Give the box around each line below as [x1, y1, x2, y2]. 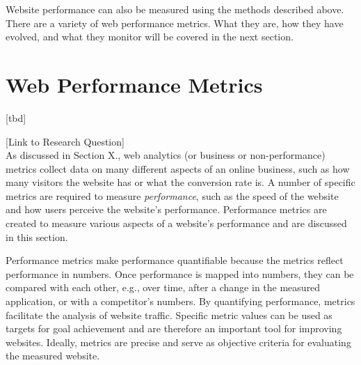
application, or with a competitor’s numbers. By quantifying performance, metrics [6, 294, 355, 309]
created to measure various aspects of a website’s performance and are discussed [6, 216, 347, 231]
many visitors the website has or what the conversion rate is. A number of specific [6, 175, 355, 189]
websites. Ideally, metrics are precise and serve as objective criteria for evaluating [6, 334, 351, 349]
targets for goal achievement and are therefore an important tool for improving [6, 321, 342, 336]
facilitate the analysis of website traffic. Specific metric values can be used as [6, 307, 332, 322]
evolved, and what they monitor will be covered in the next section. [6, 29, 294, 44]
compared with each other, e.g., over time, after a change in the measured [6, 280, 321, 295]
